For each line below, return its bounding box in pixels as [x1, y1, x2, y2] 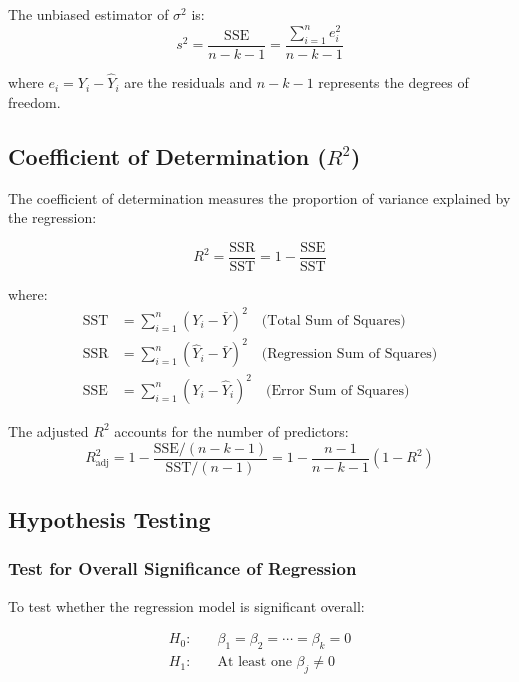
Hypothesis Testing [8, 504, 211, 535]
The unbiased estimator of [8, 4, 169, 24]
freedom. [8, 91, 61, 112]
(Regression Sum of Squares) [261, 347, 438, 362]
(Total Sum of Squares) [261, 313, 406, 328]
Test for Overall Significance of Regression [8, 556, 357, 581]
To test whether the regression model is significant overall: [8, 595, 365, 616]
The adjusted [8, 420, 89, 441]
